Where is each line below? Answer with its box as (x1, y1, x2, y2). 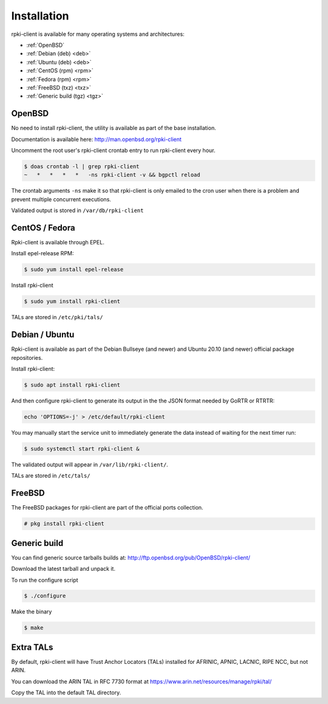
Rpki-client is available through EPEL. (11, 239, 104, 246)
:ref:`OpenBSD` (26, 41, 65, 49)
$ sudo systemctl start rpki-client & (24, 445, 140, 452)
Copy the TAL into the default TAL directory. (11, 689, 121, 696)
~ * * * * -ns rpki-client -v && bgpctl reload (24, 171, 200, 179)
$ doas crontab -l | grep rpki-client (24, 163, 140, 170)
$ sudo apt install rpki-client (24, 382, 121, 388)
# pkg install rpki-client (24, 520, 104, 527)
